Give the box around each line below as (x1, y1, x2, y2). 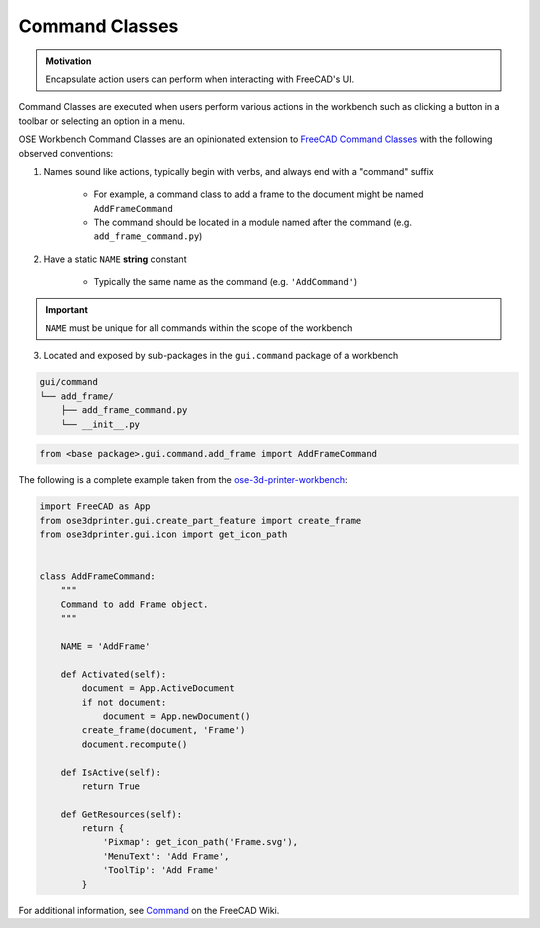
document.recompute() (81, 738, 188, 750)
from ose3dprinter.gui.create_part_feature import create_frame (39, 515, 362, 526)
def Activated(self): (60, 668, 167, 680)
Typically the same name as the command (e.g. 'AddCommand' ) (93, 276, 358, 288)
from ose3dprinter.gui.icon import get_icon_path (39, 528, 288, 540)
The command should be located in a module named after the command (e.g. (93, 216, 412, 229)
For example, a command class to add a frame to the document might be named (93, 188, 424, 200)
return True (81, 780, 140, 792)
